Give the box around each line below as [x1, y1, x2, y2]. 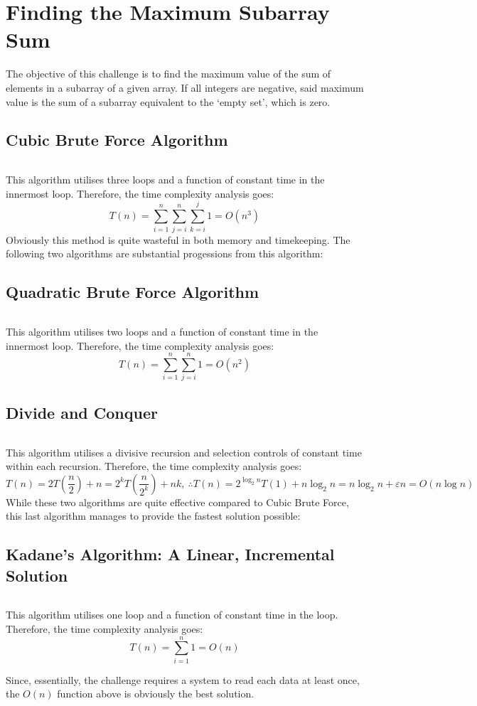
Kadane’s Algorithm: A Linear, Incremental [6, 543, 335, 565]
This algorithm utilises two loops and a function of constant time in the [6, 324, 318, 338]
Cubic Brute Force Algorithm [6, 129, 228, 151]
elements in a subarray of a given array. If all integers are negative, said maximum [6, 80, 364, 95]
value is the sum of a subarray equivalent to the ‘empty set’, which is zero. [6, 94, 331, 109]
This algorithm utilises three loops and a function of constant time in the [6, 172, 325, 187]
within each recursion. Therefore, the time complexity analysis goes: [6, 459, 302, 474]
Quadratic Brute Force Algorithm [6, 281, 259, 303]
